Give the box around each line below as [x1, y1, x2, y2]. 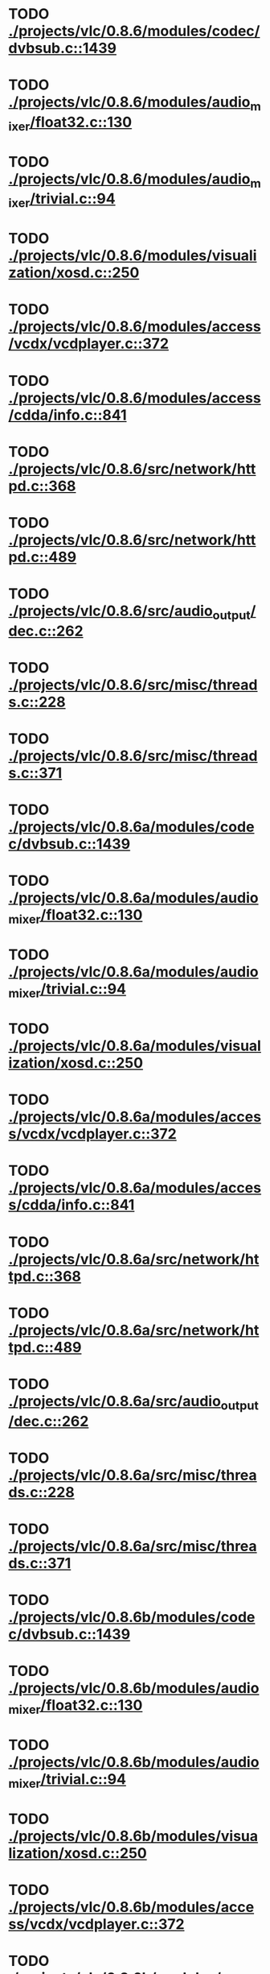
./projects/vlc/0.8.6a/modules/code [8, 818, 255, 836]
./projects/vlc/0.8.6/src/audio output [8, 602, 251, 623]
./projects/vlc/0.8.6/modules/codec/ [8, 22, 260, 40]
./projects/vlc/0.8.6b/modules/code [8, 1608, 256, 1627]
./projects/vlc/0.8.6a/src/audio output [8, 1392, 259, 1413]
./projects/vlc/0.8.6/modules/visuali [8, 246, 257, 265]
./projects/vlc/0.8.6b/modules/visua [8, 1827, 259, 1845]
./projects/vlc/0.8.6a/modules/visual [8, 1037, 261, 1055]
